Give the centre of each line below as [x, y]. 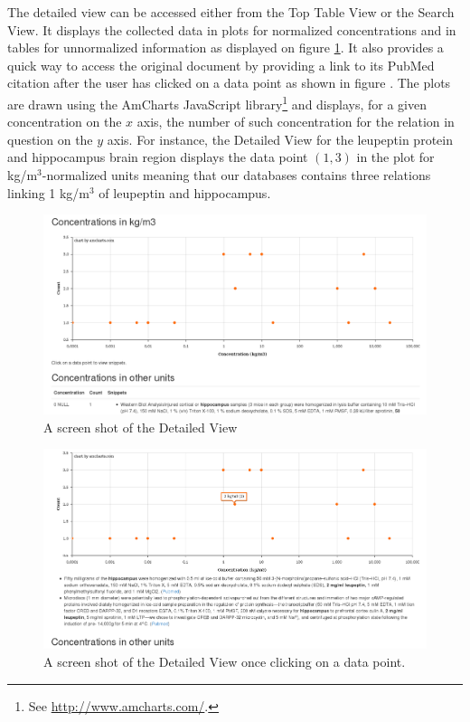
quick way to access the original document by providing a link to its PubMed [221, 65]
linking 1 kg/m [49, 192]
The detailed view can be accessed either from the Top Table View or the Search [231, 12]
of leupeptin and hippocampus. [185, 192]
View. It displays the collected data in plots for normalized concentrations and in [232, 29]
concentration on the [65, 122]
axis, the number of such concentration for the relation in [296, 122]
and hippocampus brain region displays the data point [158, 157]
